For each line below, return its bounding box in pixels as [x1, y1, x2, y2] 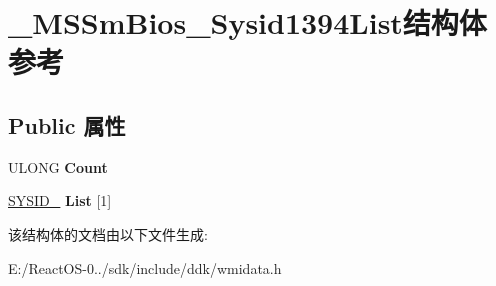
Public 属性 [8, 109, 126, 140]
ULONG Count [8, 156, 108, 177]
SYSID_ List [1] [8, 190, 112, 211]
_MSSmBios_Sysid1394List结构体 [8, 2, 487, 43]
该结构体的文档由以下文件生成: [8, 223, 208, 244]
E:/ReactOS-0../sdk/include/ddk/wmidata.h [8, 257, 282, 278]
